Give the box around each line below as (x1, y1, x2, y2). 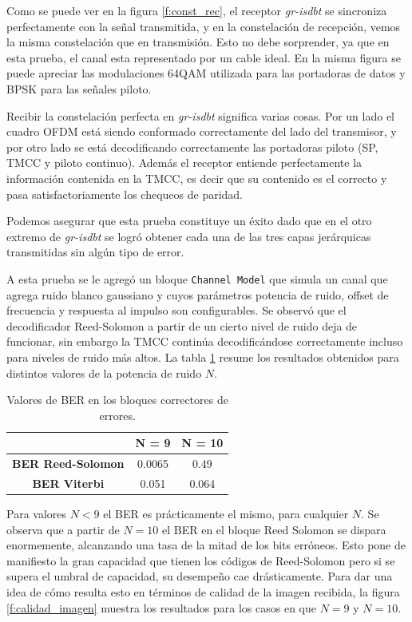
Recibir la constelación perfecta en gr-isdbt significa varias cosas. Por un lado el (6, 107, 394, 124)
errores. (99, 406, 136, 423)
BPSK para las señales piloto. (6, 80, 152, 97)
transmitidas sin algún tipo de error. (6, 244, 184, 260)
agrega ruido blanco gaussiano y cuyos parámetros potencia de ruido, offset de (6, 286, 389, 303)
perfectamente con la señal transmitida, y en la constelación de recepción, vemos (6, 18, 401, 34)
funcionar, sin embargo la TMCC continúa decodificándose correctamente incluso (6, 333, 403, 350)
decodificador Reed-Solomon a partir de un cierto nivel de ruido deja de (6, 317, 358, 334)
